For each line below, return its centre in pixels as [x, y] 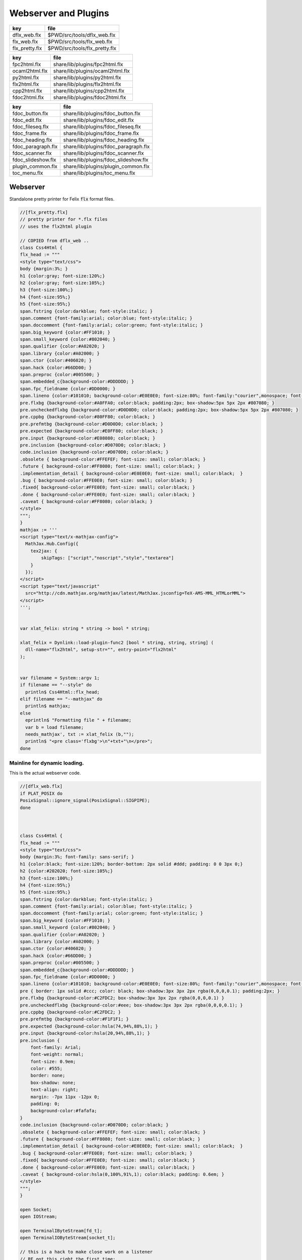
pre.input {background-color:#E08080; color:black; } [88, 438]
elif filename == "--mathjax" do [61, 699]
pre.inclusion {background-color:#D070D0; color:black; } [93, 445]
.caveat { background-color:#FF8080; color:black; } [86, 502]
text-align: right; [55, 1090]
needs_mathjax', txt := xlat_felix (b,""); [80, 734]
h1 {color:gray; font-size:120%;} [62, 276]
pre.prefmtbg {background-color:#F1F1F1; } [74, 1019]
